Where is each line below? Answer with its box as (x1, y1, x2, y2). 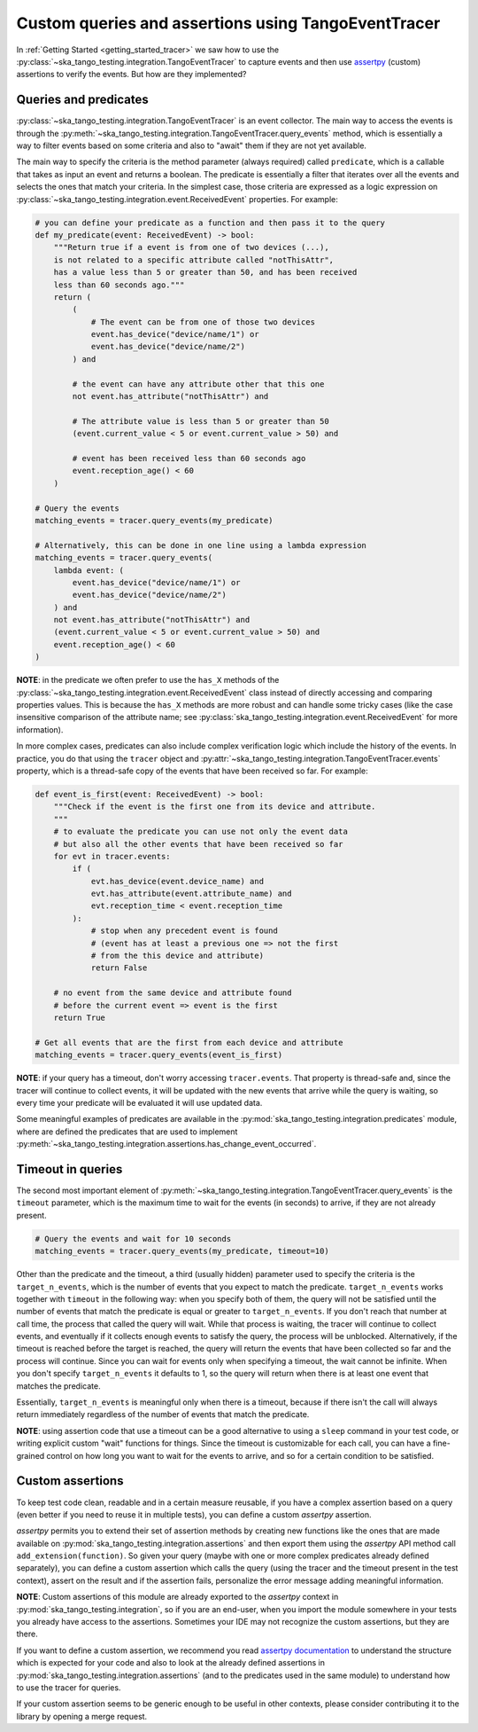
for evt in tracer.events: (53, 851, 172, 861)
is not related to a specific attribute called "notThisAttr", (53, 255, 335, 265)
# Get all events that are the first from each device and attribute (35, 1038, 343, 1047)
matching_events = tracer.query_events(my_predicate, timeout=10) (35, 1246, 329, 1257)
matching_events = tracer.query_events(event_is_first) (35, 1050, 283, 1060)
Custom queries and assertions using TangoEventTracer (16, 13, 441, 33)
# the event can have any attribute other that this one (72, 379, 325, 389)
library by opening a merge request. (16, 1711, 148, 1721)
